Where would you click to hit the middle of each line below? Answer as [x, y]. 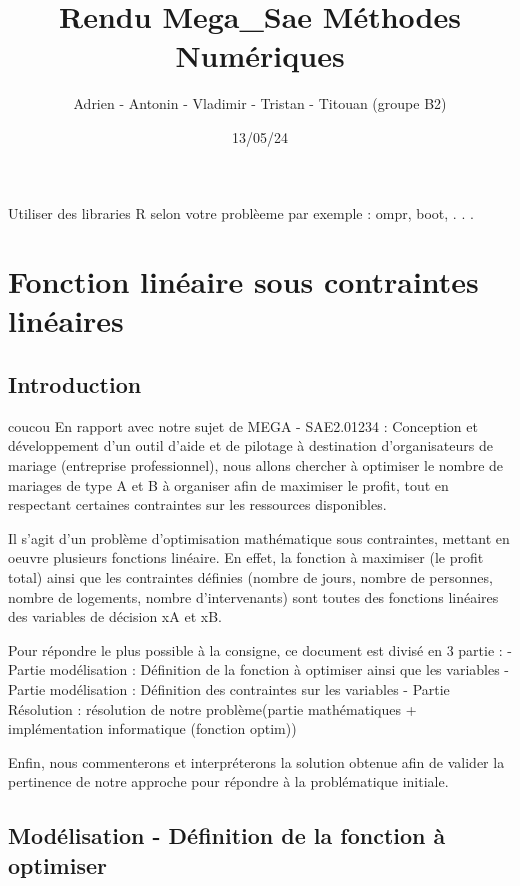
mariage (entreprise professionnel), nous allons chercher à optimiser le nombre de [256, 465]
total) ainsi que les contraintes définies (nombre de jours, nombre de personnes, [250, 577]
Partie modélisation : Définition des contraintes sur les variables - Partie [229, 688]
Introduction [75, 384]
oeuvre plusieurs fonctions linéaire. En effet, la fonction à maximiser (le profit [246, 557]
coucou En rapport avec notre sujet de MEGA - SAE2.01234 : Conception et [243, 425]
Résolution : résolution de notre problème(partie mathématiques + [212, 708]
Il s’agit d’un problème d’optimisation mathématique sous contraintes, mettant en [259, 537]
